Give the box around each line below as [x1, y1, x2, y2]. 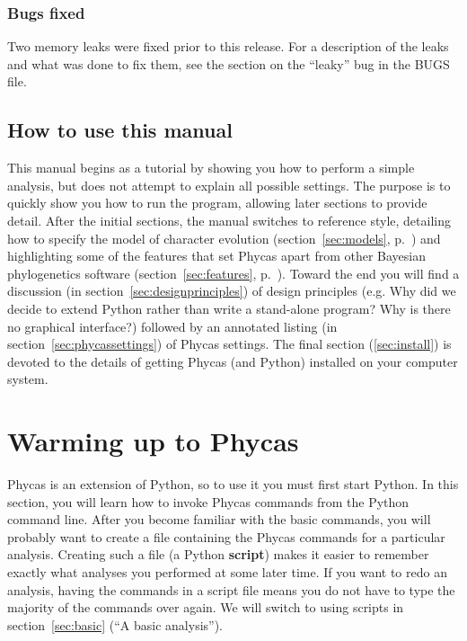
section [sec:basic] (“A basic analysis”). [7, 615, 224, 634]
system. [7, 369, 48, 388]
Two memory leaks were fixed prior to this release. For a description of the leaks [7, 37, 449, 56]
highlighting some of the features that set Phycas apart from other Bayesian [7, 246, 427, 265]
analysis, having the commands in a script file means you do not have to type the [7, 580, 455, 599]
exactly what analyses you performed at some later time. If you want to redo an [7, 563, 447, 582]
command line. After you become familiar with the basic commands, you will [7, 510, 431, 529]
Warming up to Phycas [7, 423, 299, 459]
